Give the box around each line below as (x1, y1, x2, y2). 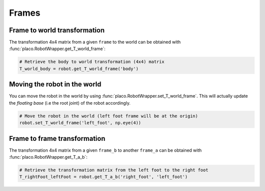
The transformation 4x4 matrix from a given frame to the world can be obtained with (9, 39, 181, 45)
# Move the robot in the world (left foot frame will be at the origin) (19, 113, 198, 119)
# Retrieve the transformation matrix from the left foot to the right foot (19, 167, 209, 173)
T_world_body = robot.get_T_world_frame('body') (19, 66, 139, 71)
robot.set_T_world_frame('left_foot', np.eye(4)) (19, 120, 141, 126)
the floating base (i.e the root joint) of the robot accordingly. (9, 100, 131, 106)
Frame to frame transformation (9, 134, 106, 142)
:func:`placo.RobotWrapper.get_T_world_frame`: (9, 46, 106, 52)
